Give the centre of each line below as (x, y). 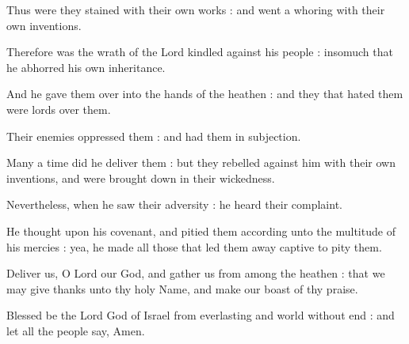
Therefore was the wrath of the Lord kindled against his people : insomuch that (200, 52)
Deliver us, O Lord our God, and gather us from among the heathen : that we (196, 273)
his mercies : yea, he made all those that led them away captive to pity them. (194, 246)
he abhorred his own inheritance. (86, 67)
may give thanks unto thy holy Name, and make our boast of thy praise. (182, 288)
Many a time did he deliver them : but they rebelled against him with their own (201, 163)
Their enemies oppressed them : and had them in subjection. (154, 136)
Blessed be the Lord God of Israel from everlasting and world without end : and (201, 315)
